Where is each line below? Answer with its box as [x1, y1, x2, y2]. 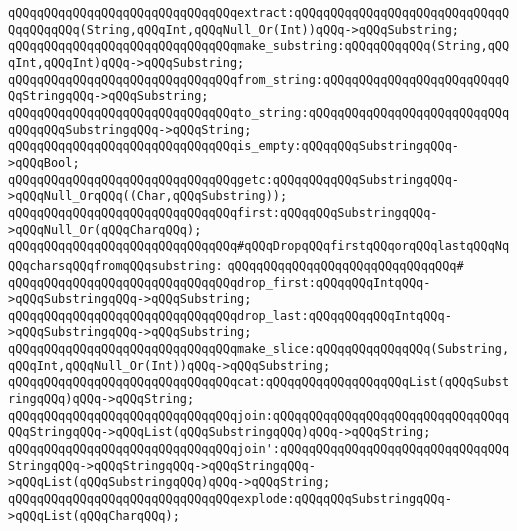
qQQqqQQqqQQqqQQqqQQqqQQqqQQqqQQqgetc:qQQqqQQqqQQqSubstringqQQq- [8, 172, 460, 187]
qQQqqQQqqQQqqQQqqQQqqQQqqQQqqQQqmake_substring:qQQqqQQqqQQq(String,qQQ [8, 39, 510, 54]
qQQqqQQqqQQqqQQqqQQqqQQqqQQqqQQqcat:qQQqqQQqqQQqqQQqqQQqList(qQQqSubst [8, 375, 510, 390]
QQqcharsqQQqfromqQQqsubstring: [8, 258, 223, 273]
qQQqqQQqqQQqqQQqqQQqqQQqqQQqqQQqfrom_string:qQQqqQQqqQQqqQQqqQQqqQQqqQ [8, 72, 510, 87]
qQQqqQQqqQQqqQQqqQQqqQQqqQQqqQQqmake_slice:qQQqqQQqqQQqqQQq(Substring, [8, 342, 510, 357]
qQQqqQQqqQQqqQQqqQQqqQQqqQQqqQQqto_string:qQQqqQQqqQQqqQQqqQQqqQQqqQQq [8, 105, 510, 120]
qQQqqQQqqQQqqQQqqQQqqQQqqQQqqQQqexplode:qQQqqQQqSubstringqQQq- [8, 492, 452, 507]
